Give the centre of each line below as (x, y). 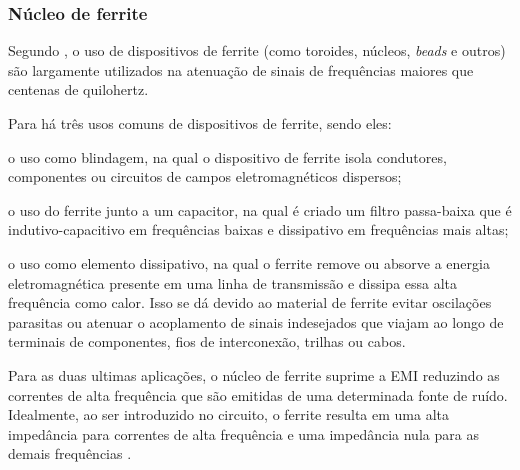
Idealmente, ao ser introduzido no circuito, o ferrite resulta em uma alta (228, 414)
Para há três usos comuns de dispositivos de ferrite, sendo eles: (200, 123)
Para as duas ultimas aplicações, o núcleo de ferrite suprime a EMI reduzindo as (254, 374)
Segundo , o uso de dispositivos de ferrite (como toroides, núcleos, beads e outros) (257, 50)
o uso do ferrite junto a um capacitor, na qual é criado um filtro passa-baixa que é (260, 209)
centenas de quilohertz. (78, 89)
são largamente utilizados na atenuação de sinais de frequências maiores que (241, 69)
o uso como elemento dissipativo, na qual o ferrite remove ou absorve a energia (249, 262)
